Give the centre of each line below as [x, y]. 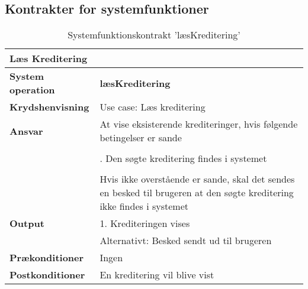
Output [27, 223]
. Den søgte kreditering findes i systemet [183, 158]
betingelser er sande [141, 138]
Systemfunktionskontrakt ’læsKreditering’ [154, 35]
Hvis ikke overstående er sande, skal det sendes [197, 179]
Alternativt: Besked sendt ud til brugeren [186, 241]
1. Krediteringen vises [145, 223]
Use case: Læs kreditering [153, 107]
